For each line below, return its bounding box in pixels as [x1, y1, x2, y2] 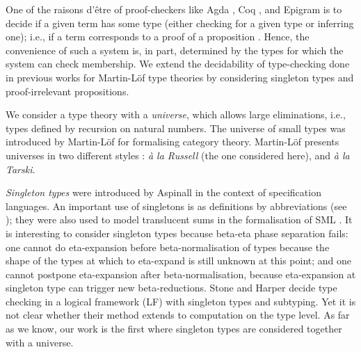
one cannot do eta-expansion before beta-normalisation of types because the [6, 239, 330, 254]
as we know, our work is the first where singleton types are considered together [6, 321, 342, 336]
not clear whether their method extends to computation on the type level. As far [6, 307, 350, 322]
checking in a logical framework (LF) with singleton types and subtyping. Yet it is [6, 294, 356, 308]
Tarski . [6, 161, 35, 176]
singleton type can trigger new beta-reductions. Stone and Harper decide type [6, 280, 337, 295]
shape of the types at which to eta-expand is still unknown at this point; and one [6, 253, 352, 268]
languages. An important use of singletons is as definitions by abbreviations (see [6, 198, 347, 213]
